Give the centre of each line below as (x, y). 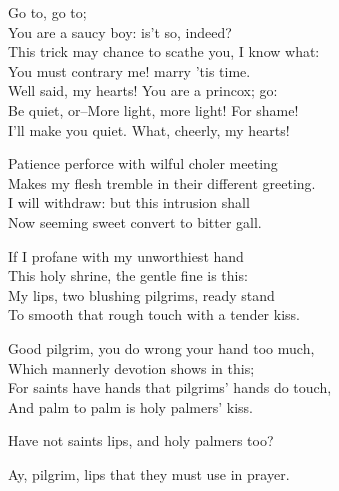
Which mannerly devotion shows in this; (131, 367)
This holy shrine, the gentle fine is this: (128, 275)
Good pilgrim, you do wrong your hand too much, (161, 347)
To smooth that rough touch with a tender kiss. (154, 314)
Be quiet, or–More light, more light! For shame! (153, 109)
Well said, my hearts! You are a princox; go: (143, 90)
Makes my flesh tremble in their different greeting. (162, 182)
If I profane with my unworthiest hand (126, 255)
